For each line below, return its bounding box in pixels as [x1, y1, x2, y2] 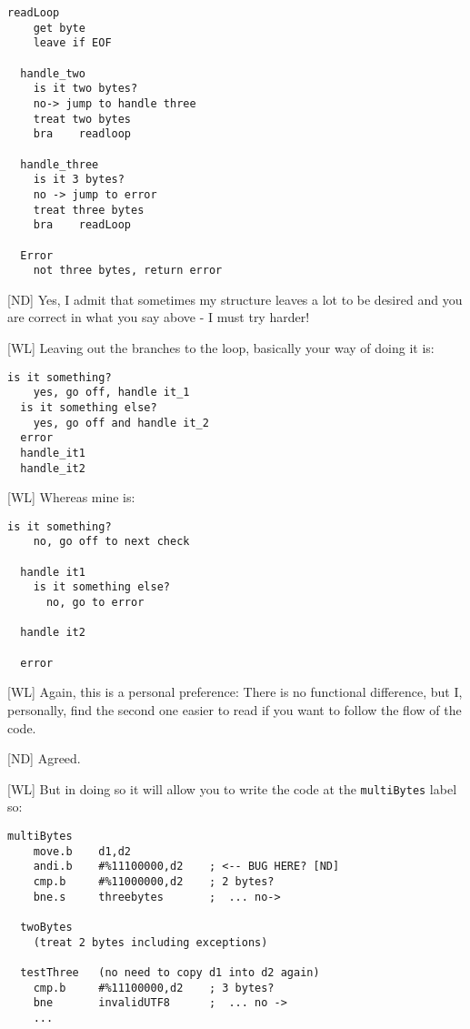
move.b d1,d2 [33, 844, 132, 858]
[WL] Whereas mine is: [7, 488, 135, 507]
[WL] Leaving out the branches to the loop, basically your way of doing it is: [7, 338, 435, 357]
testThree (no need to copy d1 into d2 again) [20, 965, 320, 979]
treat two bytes [33, 112, 132, 126]
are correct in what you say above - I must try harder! [7, 308, 310, 327]
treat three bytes [33, 203, 145, 217]
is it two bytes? [33, 82, 138, 96]
